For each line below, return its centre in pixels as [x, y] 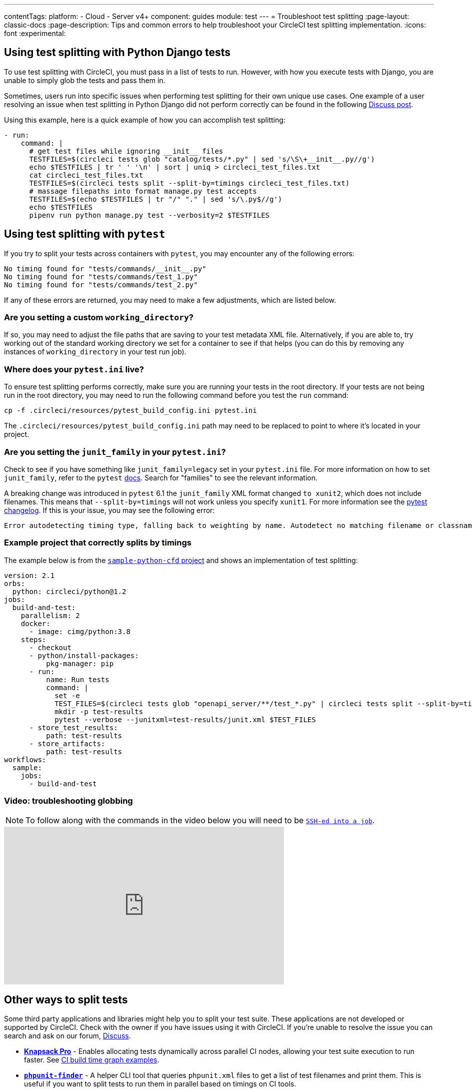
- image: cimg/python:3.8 [80, 631]
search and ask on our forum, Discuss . [67, 1036]
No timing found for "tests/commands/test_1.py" [101, 277]
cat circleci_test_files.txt [86, 175]
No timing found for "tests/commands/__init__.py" [105, 268]
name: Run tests [78, 679]
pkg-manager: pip [80, 663]
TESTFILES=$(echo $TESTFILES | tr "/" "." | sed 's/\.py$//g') [156, 199]
